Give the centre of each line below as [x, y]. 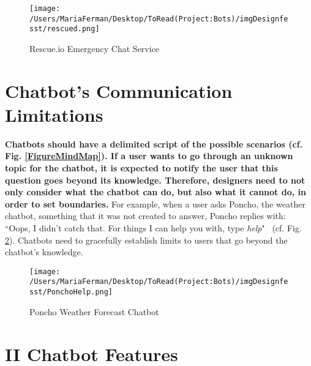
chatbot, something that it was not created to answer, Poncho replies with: [145, 216]
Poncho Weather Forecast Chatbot [94, 311]
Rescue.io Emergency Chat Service [95, 48]
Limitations [54, 114]
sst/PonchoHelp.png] [71, 292]
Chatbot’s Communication [119, 90]
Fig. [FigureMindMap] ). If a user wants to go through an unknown [149, 156]
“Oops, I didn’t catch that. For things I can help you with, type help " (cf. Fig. [153, 228]
